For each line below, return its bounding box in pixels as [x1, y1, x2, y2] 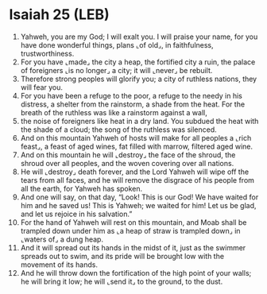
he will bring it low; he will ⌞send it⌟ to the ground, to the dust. [20, 277, 223, 286]
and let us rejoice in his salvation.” [20, 209, 133, 219]
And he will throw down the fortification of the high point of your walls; [20, 268, 252, 277]
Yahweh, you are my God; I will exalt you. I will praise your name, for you [20, 32, 258, 41]
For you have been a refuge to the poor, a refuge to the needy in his [20, 91, 243, 100]
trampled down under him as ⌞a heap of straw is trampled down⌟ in [20, 226, 241, 235]
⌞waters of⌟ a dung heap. [20, 234, 104, 244]
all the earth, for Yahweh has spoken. [20, 184, 143, 193]
